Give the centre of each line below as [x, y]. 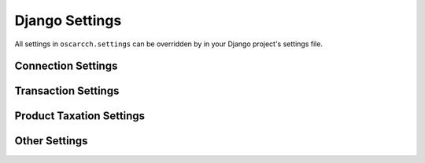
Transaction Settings [67, 91]
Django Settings [68, 20]
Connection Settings [66, 66]
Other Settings [51, 141]
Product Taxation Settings [80, 116]
